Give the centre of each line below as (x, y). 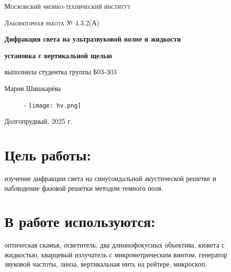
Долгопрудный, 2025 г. (38, 121)
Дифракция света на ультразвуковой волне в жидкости (93, 39)
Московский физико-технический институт (68, 6)
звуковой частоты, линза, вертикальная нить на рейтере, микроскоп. (106, 264)
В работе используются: (80, 221)
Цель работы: (48, 155)
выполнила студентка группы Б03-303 (61, 72)
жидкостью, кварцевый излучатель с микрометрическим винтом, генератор (116, 254)
